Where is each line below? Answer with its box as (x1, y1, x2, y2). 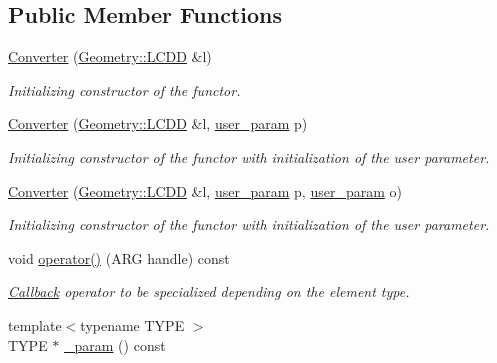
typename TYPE (80, 314, 185, 335)
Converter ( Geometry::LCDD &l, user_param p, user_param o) (8, 180, 402, 201)
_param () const (64, 334, 166, 355)
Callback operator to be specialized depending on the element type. (8, 281, 410, 302)
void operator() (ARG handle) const (8, 247, 230, 268)
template (8, 314, 62, 335)
